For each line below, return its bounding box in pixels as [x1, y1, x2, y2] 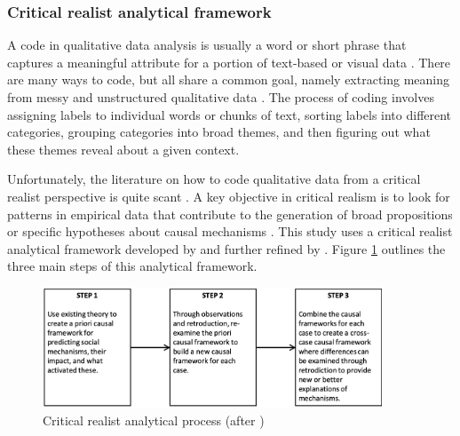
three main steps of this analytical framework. [7, 257, 258, 275]
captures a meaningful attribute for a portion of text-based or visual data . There [7, 52, 451, 71]
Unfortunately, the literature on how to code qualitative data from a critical [7, 170, 421, 188]
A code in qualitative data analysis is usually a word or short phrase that [7, 36, 407, 54]
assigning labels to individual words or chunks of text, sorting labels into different [7, 105, 452, 123]
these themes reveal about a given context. [7, 139, 240, 158]
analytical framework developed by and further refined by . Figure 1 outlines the [7, 239, 446, 258]
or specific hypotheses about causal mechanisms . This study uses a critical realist [7, 222, 453, 241]
